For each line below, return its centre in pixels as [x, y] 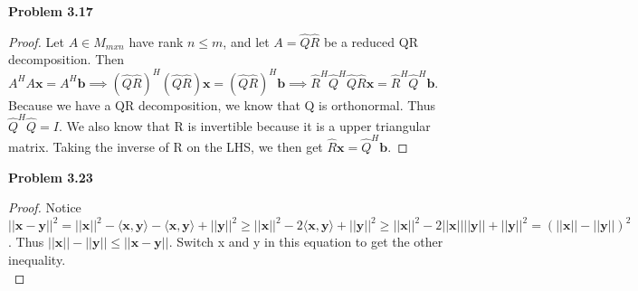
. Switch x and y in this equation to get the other [306, 242]
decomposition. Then [67, 59]
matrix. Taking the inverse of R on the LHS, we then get [166, 147]
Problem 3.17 [51, 11]
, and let [246, 41]
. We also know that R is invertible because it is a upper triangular [244, 125]
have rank [156, 41]
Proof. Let [36, 41]
